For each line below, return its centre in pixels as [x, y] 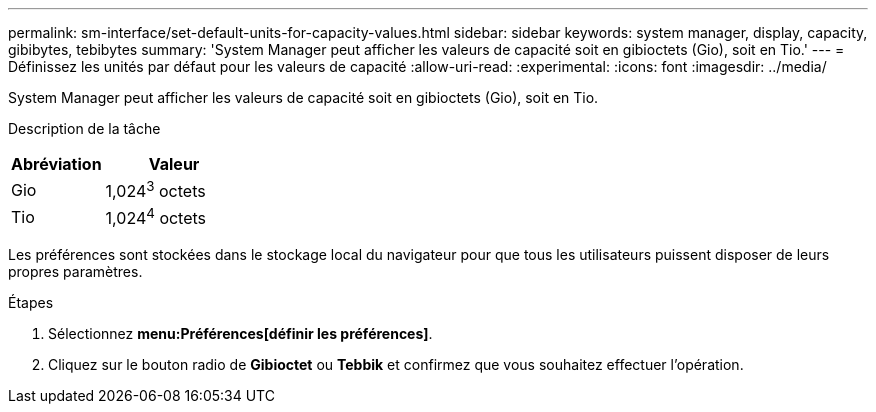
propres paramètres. [75, 271]
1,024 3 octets [155, 190]
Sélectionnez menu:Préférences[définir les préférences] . [240, 333]
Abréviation [56, 164]
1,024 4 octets [156, 217]
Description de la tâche [84, 128]
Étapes [31, 302]
